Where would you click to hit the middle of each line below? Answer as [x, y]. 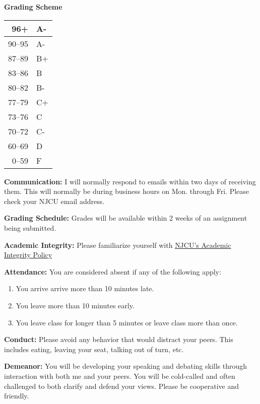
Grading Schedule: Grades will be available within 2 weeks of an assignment [126, 218]
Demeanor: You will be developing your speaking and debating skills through [126, 366]
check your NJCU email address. [54, 201]
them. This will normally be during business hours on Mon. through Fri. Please [127, 191]
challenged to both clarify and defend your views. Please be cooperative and [121, 386]
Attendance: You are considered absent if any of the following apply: [113, 271]
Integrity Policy [28, 255]
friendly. [17, 396]
